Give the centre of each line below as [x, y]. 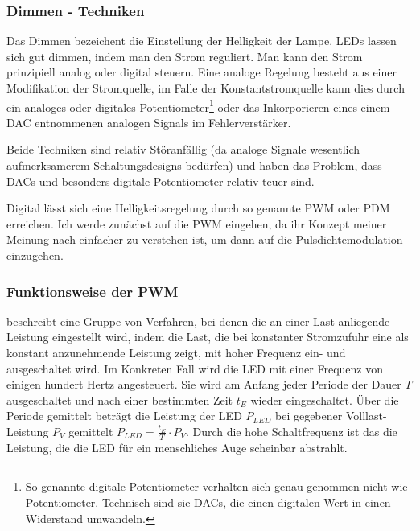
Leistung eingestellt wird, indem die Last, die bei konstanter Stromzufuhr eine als [208, 337]
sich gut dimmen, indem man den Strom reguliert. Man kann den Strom [185, 56]
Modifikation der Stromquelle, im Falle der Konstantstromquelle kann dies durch [206, 88]
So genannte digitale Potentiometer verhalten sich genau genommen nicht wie [216, 486]
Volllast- [366, 416]
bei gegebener [309, 416]
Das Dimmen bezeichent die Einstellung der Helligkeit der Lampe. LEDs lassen [202, 41]
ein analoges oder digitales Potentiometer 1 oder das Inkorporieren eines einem [198, 105]
